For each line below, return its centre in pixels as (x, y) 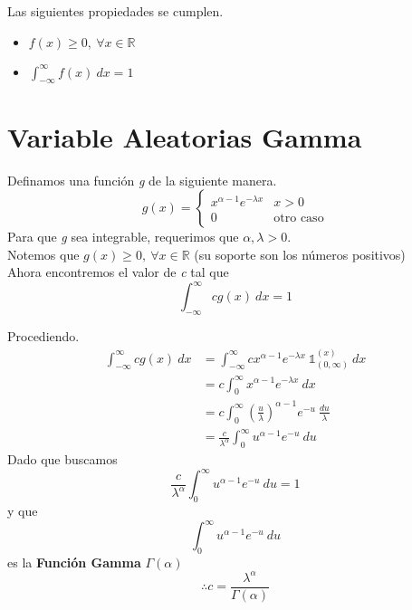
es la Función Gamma (74, 562)
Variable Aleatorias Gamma (185, 136)
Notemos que (43, 254)
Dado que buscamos (62, 459)
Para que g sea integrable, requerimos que (123, 237)
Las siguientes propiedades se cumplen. (115, 11)
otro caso (299, 219)
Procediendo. (43, 336)
